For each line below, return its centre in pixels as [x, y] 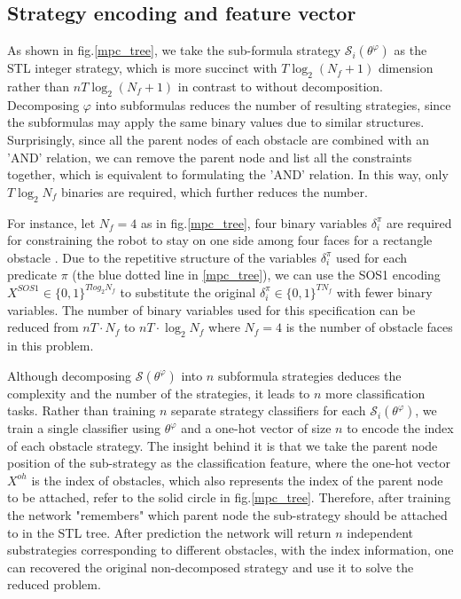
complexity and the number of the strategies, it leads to [159, 393]
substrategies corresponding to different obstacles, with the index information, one [230, 550]
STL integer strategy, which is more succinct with [142, 68]
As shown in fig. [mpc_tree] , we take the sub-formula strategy [174, 50]
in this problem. [51, 345]
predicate [32, 275]
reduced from [43, 327]
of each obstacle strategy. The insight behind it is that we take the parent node [223, 445]
